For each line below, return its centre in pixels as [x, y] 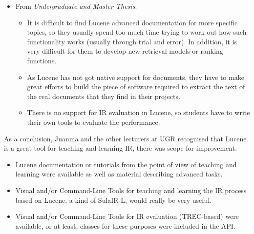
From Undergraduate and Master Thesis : [76, 6]
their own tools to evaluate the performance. [94, 122]
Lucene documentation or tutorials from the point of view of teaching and [126, 164]
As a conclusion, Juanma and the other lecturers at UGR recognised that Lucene [125, 138]
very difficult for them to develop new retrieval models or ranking [125, 51]
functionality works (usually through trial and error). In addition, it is [132, 41]
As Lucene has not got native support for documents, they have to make [136, 77]
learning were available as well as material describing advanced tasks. [119, 174]
